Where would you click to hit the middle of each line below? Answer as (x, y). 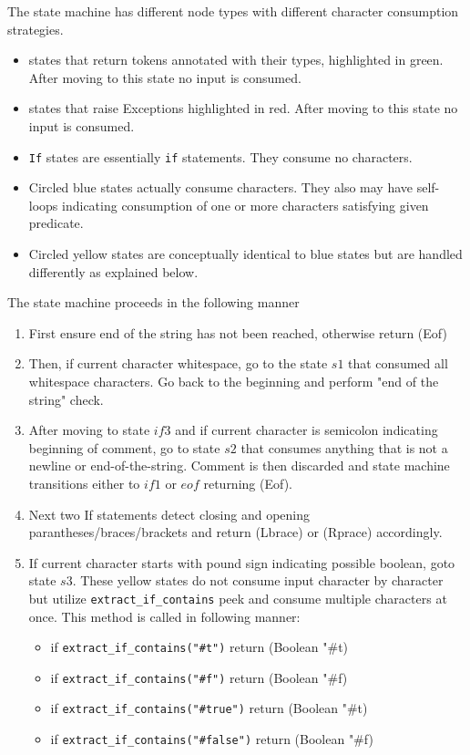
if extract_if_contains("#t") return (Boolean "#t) (199, 647)
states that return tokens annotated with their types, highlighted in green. (236, 60)
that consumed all (398, 363)
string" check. (66, 399)
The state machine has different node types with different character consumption (233, 11)
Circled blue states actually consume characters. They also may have (221, 187)
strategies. (36, 29)
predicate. (56, 223)
